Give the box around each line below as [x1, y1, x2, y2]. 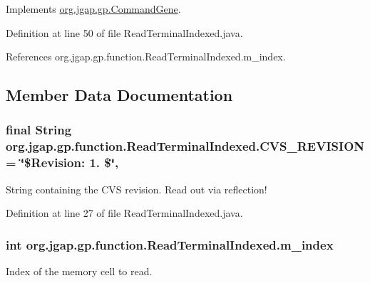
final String [6, 121, 72, 139]
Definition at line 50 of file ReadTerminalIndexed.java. [6, 25, 243, 40]
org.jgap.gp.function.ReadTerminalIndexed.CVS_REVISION [6, 137, 365, 155]
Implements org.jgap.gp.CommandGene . [6, 1, 181, 16]
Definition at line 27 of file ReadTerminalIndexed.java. [6, 205, 243, 220]
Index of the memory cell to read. [6, 264, 153, 279]
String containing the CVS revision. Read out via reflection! [6, 181, 267, 196]
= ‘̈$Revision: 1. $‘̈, [6, 154, 119, 171]
